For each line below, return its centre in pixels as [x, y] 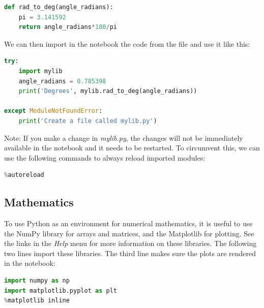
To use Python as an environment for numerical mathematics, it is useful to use [128, 223]
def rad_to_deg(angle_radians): [59, 7]
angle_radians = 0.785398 [62, 81]
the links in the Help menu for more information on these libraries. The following [130, 243]
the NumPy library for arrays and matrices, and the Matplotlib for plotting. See [129, 233]
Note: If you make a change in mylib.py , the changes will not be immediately [124, 137]
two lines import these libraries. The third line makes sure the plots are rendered [130, 253]
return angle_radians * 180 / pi [68, 27]
